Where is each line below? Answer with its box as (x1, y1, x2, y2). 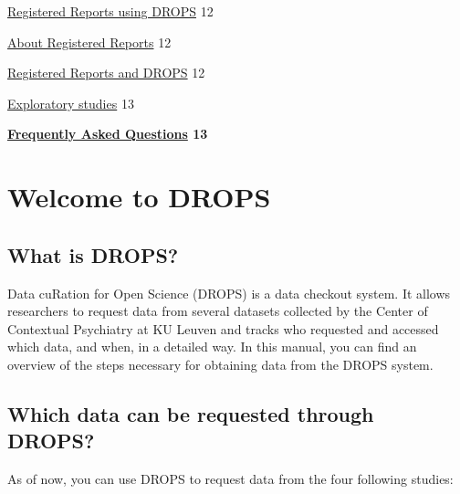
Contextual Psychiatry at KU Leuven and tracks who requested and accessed (7, 319, 439, 338)
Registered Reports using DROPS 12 (7, 2, 214, 20)
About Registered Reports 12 (7, 32, 172, 51)
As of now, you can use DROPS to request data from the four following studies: (7, 469, 454, 489)
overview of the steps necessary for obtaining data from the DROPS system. (7, 354, 434, 373)
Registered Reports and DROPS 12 (7, 63, 205, 82)
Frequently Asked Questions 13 (7, 124, 208, 143)
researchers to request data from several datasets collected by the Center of (7, 301, 428, 321)
